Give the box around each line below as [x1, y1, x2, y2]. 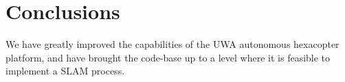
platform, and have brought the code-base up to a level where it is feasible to [5, 50, 331, 64]
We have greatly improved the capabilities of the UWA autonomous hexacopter [5, 37, 340, 51]
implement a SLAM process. [5, 64, 125, 78]
